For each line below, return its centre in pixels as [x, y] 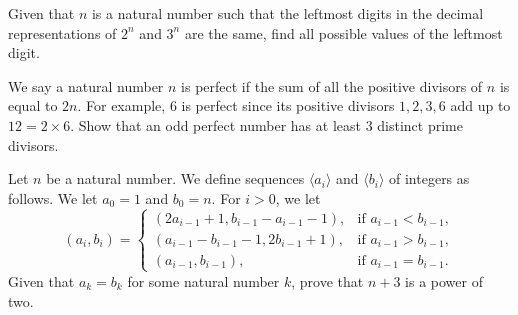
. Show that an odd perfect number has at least [215, 124]
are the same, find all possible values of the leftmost [343, 32]
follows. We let [53, 197]
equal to [33, 105]
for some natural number [203, 280]
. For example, [121, 105]
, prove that [327, 280]
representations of [62, 32]
